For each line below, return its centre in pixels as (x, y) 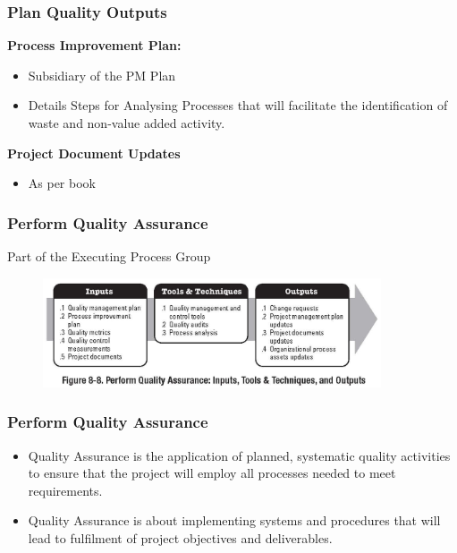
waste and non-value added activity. (127, 123)
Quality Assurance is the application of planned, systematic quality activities (239, 455)
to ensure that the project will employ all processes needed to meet (212, 473)
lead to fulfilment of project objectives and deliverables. (180, 537)
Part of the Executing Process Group (109, 256)
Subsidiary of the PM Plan (102, 75)
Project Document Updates (94, 153)
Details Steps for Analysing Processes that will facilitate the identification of (238, 105)
